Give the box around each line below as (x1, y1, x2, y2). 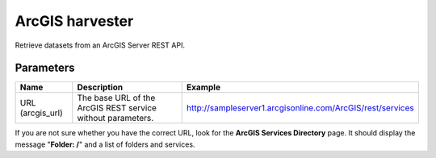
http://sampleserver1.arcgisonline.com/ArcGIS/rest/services (186, 102, 415, 114)
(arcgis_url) (19, 107, 64, 118)
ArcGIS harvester (15, 12, 134, 30)
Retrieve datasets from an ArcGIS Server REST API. (15, 40, 186, 50)
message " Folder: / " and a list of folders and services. (15, 139, 195, 149)
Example (186, 81, 221, 93)
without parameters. (77, 113, 154, 124)
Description (77, 81, 124, 93)
